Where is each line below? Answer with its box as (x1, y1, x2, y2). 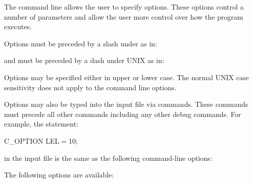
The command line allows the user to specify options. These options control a (4, 2, 244, 12)
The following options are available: (4, 169, 114, 180)
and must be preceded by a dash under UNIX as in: (4, 55, 164, 66)
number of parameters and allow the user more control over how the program (4, 11, 243, 22)
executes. (4, 21, 32, 32)
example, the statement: (4, 118, 79, 129)
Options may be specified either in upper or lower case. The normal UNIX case (4, 72, 249, 82)
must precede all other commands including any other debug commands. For (4, 108, 241, 119)
